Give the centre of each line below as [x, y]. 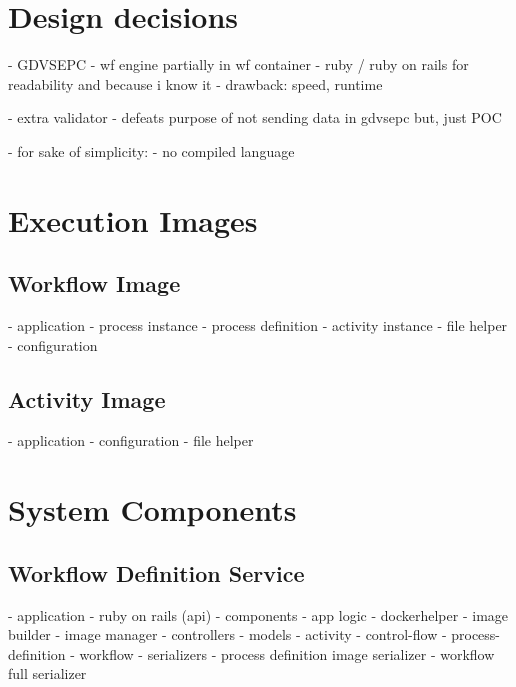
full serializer [47, 673]
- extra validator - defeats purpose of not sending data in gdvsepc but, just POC [255, 117]
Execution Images [133, 219]
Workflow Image [94, 283]
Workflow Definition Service [156, 572]
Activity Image [87, 398]
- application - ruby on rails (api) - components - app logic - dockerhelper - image [258, 614]
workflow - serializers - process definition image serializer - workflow [287, 653]
